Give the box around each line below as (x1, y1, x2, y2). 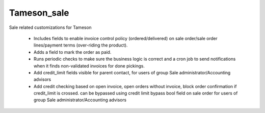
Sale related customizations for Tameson (9, 24, 92, 30)
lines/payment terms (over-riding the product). (33, 42, 128, 48)
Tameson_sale (9, 7, 69, 18)
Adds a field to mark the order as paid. (33, 49, 111, 55)
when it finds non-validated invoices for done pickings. (33, 63, 145, 68)
